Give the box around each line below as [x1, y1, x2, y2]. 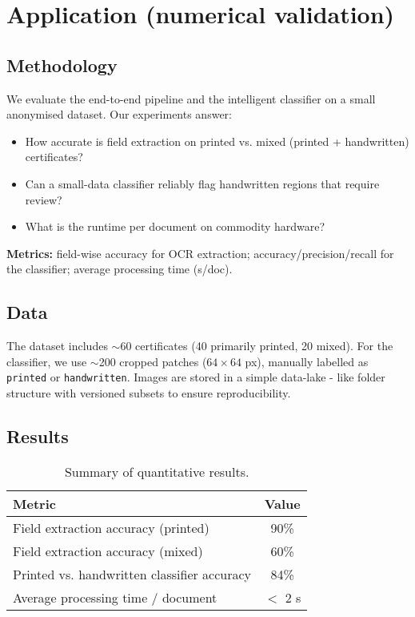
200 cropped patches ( [98, 353, 207, 369]
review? [25, 191, 62, 208]
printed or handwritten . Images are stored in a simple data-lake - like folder [6, 369, 385, 385]
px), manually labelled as [245, 353, 369, 369]
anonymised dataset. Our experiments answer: [6, 106, 232, 123]
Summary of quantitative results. [64, 462, 249, 481]
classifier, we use [6, 353, 87, 369]
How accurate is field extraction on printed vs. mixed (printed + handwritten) [25, 132, 409, 149]
